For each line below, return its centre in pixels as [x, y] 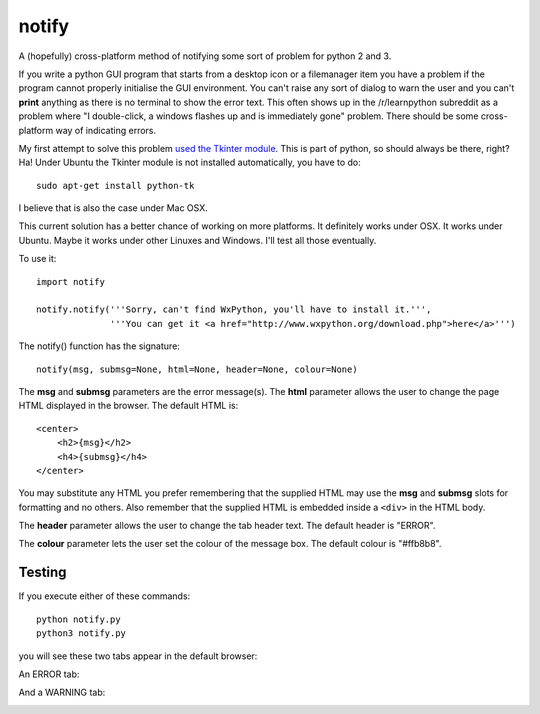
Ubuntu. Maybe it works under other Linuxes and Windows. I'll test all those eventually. [197, 240]
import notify [70, 281]
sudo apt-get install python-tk [115, 185]
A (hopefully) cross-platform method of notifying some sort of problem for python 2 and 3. [205, 56]
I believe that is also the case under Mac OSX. [113, 208]
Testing [42, 572]
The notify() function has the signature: [99, 346]
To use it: [37, 259]
